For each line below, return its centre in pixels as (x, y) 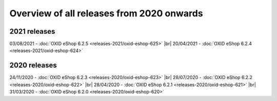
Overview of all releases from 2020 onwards (106, 13)
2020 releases (33, 66)
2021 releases (32, 31)
